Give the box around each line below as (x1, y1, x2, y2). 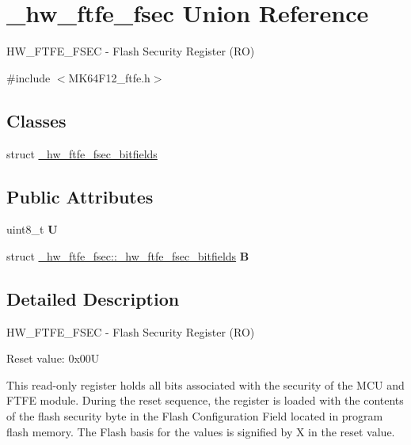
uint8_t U (6, 221, 58, 238)
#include (6, 69, 51, 86)
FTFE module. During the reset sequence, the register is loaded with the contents (6, 392, 404, 409)
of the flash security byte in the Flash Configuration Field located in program (6, 408, 383, 424)
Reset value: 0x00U (6, 350, 100, 367)
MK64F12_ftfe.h (68, 69, 150, 86)
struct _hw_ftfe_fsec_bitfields (6, 145, 158, 162)
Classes (6, 108, 67, 132)
